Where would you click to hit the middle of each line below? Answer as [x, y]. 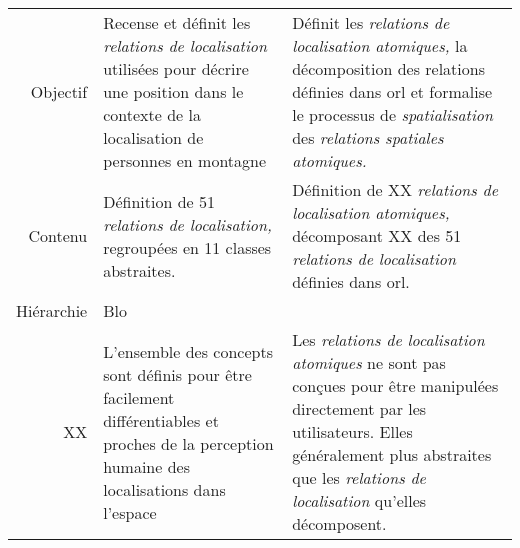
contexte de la [152, 114]
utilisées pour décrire [176, 68]
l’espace [130, 512]
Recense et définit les [177, 22]
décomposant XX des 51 [377, 235]
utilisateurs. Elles [352, 431]
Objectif [59, 91]
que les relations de [359, 477]
